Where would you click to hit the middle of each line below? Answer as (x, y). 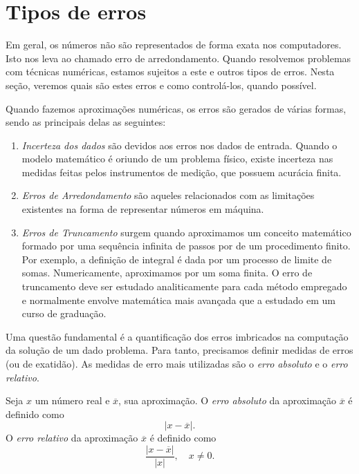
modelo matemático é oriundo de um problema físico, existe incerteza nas (177, 159)
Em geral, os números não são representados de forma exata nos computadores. (174, 45)
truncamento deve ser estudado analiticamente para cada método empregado (184, 286)
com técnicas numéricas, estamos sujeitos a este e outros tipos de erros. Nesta (170, 72)
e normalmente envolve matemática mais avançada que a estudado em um (178, 300)
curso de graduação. (64, 313)
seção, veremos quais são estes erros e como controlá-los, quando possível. (161, 85)
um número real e (72, 400)
